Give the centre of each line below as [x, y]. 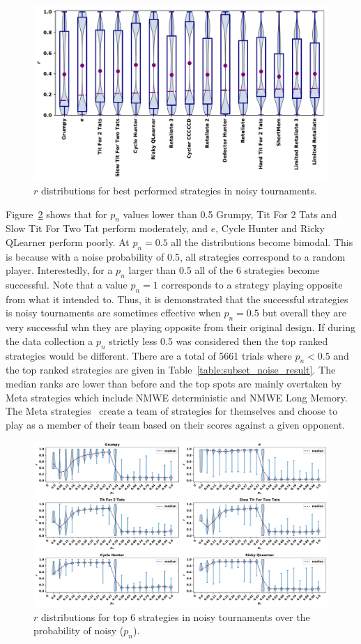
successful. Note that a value [67, 285]
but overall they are [305, 313]
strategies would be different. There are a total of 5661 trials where [149, 355]
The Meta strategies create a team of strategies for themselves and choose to [172, 411]
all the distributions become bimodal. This [262, 242]
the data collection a [49, 340]
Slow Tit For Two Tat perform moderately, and [107, 228]
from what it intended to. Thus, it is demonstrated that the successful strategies [177, 299]
